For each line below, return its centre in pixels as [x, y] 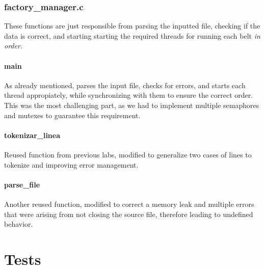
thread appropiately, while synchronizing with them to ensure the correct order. [129, 95]
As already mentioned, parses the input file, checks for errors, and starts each [125, 85]
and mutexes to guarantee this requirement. [72, 115]
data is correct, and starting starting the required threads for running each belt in [132, 35]
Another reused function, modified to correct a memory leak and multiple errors [129, 204]
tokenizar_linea [32, 135]
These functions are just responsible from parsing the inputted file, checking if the [132, 26]
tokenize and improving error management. [71, 164]
